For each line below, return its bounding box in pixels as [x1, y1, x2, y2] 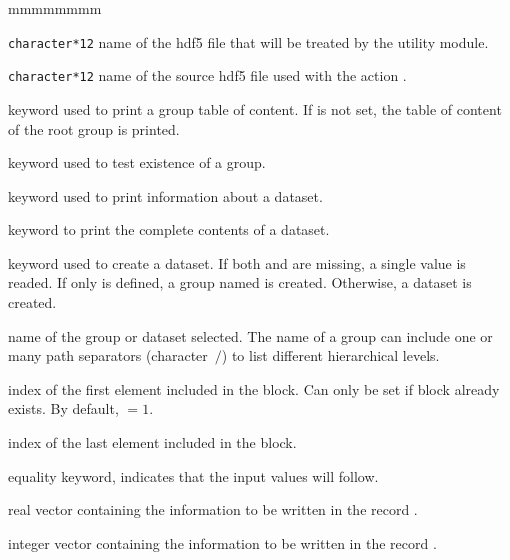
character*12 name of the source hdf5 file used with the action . [8, 65, 407, 86]
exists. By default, [8, 398, 119, 419]
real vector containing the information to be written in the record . [8, 499, 418, 520]
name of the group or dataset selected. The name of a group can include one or [8, 325, 493, 346]
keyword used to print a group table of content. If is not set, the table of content [8, 98, 502, 119]
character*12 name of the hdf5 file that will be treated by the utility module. [8, 31, 489, 52]
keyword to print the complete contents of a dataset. [8, 219, 330, 240]
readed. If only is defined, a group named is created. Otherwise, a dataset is [8, 272, 472, 293]
